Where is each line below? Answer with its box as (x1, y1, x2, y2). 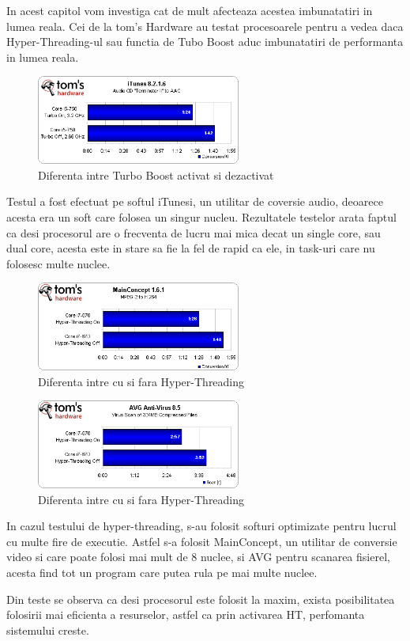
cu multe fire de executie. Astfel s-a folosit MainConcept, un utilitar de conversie (6, 533, 397, 549)
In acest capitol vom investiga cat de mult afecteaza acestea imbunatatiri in (6, 2, 373, 18)
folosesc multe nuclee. (6, 255, 111, 271)
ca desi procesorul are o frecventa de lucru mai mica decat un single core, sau (6, 224, 381, 241)
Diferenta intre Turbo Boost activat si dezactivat (38, 166, 274, 183)
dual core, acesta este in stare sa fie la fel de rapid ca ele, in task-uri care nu (6, 240, 375, 256)
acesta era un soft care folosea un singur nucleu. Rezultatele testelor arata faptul (6, 208, 397, 225)
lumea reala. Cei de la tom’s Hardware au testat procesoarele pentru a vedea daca (6, 17, 404, 34)
